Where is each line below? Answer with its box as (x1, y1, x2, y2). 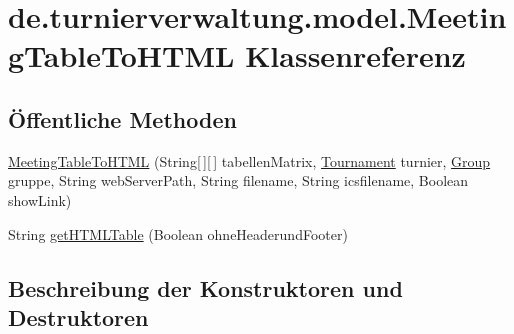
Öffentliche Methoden (8, 103, 237, 134)
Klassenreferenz (245, 35, 466, 76)
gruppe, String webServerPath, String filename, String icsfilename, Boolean (8, 170, 469, 191)
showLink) (8, 189, 72, 210)
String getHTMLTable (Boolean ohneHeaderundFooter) (8, 223, 348, 244)
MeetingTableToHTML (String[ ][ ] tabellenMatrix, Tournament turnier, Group (8, 150, 491, 171)
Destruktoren (8, 301, 149, 332)
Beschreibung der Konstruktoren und (8, 272, 403, 303)
